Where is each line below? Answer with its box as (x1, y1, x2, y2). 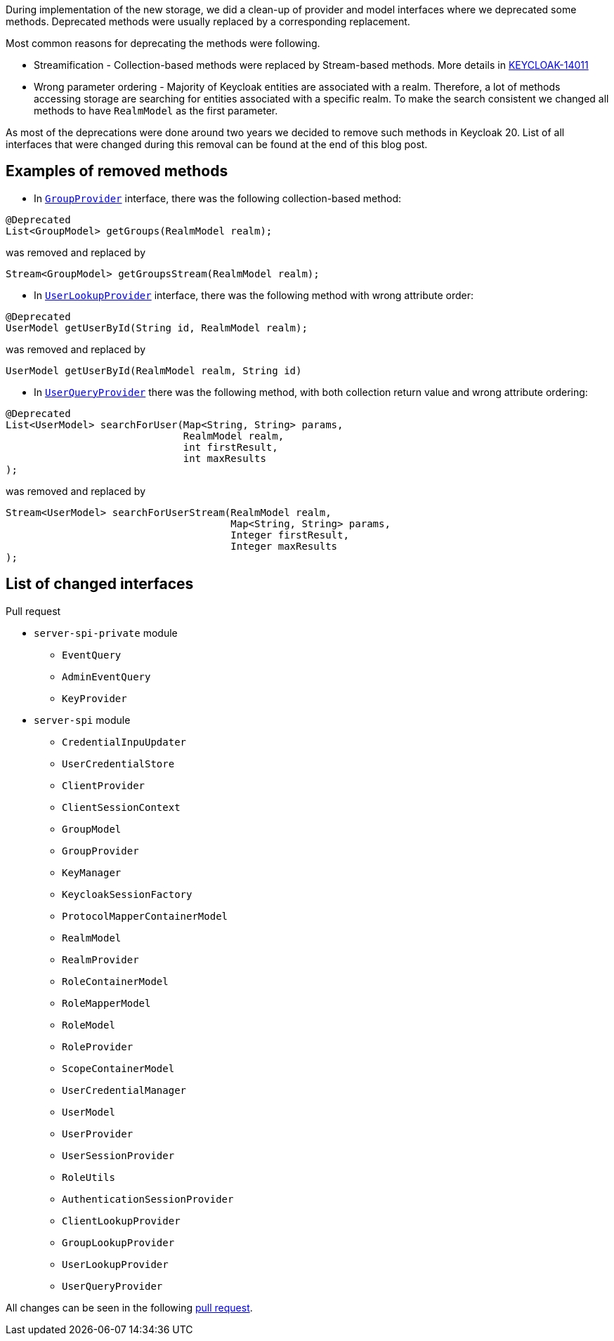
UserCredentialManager (62, 1084, 187, 1096)
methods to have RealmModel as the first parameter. (34, 105, 278, 117)
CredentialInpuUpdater (62, 736, 187, 748)
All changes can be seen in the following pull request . (6, 1301, 253, 1314)
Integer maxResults (230, 540, 338, 552)
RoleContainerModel (62, 975, 169, 987)
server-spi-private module (34, 626, 178, 639)
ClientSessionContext (62, 801, 181, 813)
